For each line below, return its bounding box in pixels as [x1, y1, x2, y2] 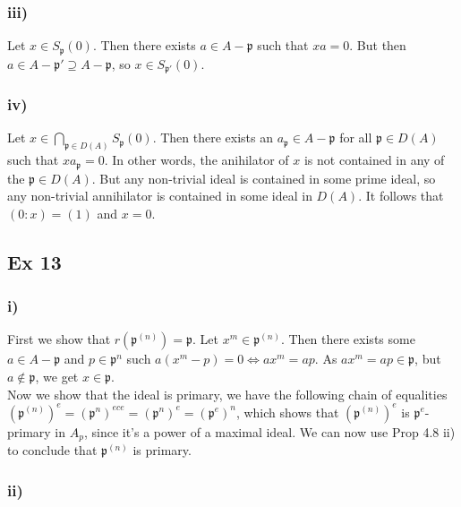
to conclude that [7, 441, 98, 460]
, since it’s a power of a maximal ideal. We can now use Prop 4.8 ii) [83, 422, 456, 441]
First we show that [7, 330, 111, 348]
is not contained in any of [303, 150, 445, 169]
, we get [35, 367, 79, 386]
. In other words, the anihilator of [104, 150, 289, 169]
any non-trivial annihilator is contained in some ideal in [7, 186, 312, 205]
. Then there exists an [152, 128, 273, 147]
